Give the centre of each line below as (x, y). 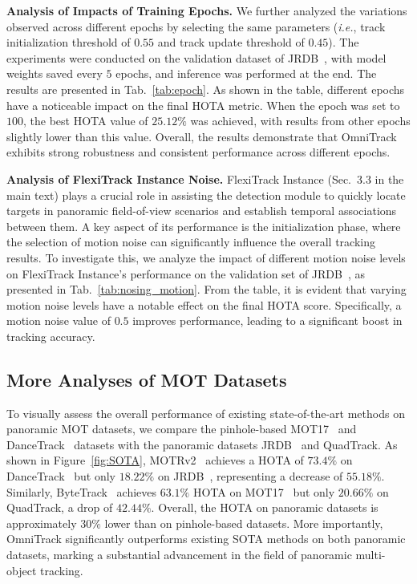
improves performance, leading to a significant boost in (267, 320)
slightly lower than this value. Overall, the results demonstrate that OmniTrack (202, 136)
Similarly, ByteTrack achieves (82, 491)
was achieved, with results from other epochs (300, 121)
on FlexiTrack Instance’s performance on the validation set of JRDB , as (186, 273)
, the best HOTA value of (86, 121)
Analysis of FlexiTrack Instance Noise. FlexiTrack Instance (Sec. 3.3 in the (205, 178)
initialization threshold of (69, 42)
